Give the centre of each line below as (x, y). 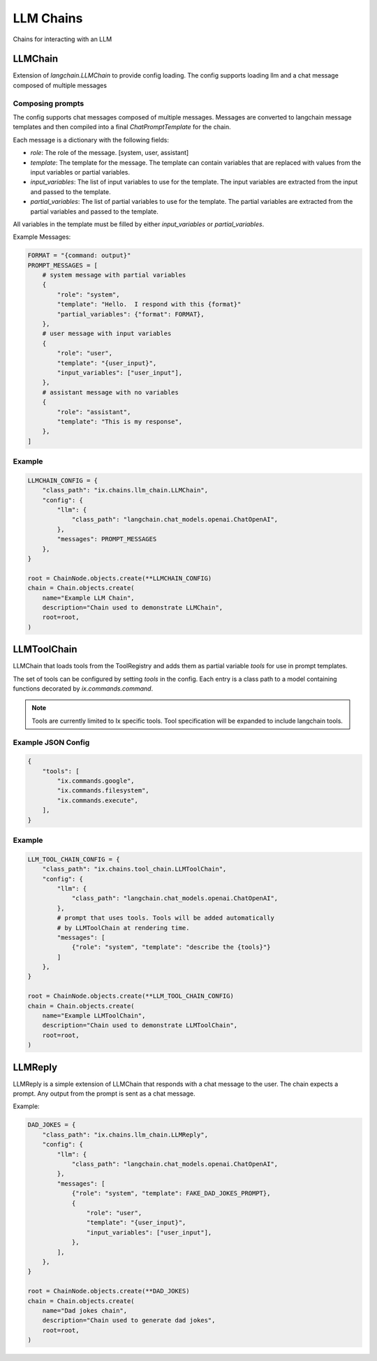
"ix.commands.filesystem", (103, 790)
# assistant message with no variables (111, 392)
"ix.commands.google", (96, 781)
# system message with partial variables (114, 275)
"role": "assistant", (94, 412)
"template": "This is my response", (120, 421)
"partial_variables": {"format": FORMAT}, (131, 314)
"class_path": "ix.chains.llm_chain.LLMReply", (125, 1134)
